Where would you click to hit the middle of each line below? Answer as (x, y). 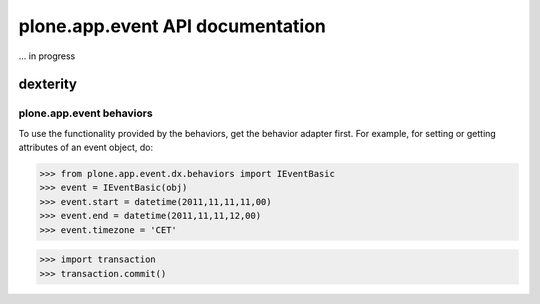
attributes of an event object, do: (86, 147)
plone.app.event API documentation (172, 26)
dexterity (47, 84)
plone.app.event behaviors (86, 113)
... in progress (47, 56)
